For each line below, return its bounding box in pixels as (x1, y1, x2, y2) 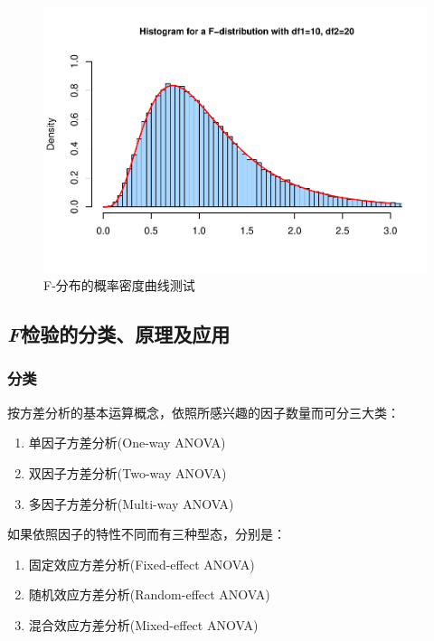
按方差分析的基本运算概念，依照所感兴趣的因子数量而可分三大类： (7, 402, 400, 421)
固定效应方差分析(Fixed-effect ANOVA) (28, 554, 255, 573)
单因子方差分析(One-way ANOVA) (28, 433, 226, 452)
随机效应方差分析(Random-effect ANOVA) (28, 585, 270, 604)
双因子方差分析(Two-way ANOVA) (28, 463, 227, 482)
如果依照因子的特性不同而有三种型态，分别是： (7, 524, 286, 543)
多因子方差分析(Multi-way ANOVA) (28, 494, 234, 513)
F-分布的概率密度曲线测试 (43, 276, 195, 295)
